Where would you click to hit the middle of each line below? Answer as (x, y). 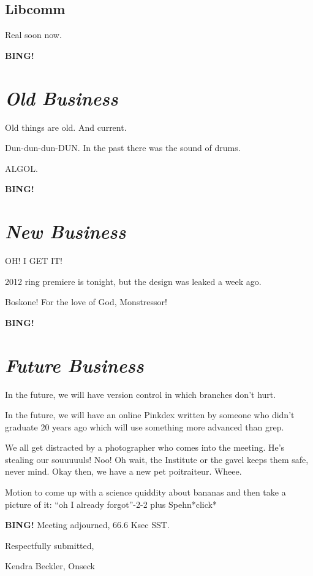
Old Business (62, 98)
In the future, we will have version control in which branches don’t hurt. (141, 394)
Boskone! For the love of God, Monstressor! (86, 302)
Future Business (74, 365)
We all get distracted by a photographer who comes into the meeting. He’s (145, 447)
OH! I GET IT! (34, 261)
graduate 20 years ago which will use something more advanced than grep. (145, 426)
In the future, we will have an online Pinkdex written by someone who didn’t (150, 415)
